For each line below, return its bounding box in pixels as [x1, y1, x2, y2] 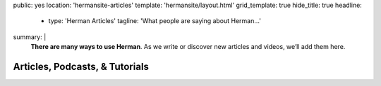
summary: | [13, 32, 47, 41]
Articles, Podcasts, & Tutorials [13, 60, 150, 73]
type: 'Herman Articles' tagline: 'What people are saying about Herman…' [48, 17, 261, 25]
